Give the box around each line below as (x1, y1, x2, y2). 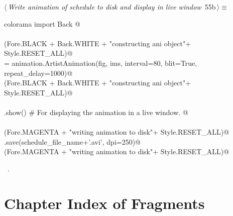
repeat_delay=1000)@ (4, 67, 73, 78)
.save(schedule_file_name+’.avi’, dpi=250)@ (4, 136, 141, 147)
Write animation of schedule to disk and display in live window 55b (8, 2, 216, 12)
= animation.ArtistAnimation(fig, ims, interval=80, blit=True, (4, 57, 197, 68)
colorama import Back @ (4, 18, 80, 29)
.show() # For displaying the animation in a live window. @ (4, 106, 188, 117)
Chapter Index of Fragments (4, 192, 205, 213)
